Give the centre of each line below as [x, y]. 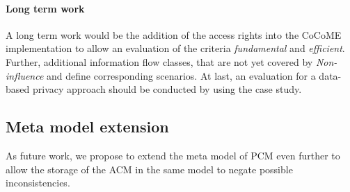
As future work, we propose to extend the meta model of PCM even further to [173, 155]
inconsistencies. [38, 183]
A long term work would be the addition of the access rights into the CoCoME [174, 34]
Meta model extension [87, 126]
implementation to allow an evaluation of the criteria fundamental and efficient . [175, 48]
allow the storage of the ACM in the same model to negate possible [149, 169]
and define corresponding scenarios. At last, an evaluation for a [181, 75]
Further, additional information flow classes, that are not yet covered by [159, 61]
